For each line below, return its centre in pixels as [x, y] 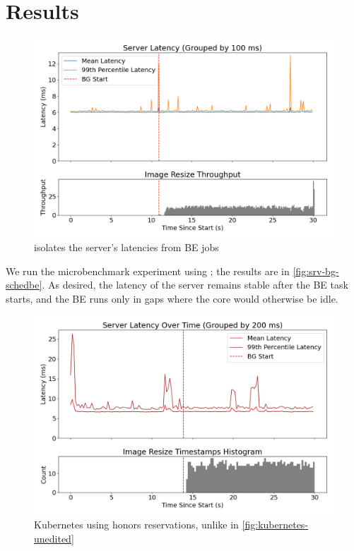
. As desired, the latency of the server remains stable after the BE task [195, 285]
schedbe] [24, 285]
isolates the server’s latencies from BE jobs [126, 247]
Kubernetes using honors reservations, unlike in [136, 525]
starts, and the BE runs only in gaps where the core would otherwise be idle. [172, 298]
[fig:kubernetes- [275, 525]
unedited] [54, 539]
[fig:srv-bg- [316, 271]
